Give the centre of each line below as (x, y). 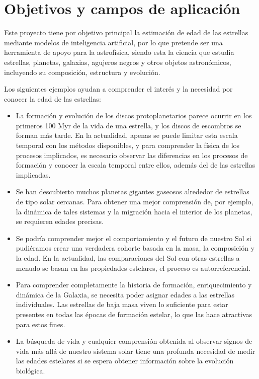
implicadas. (33, 174)
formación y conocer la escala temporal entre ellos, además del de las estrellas (136, 165)
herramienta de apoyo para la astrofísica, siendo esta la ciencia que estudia (119, 52)
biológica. (30, 370)
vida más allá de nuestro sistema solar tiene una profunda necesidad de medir (136, 351)
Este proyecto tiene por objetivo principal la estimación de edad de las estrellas (126, 32)
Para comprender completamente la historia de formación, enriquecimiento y (134, 285)
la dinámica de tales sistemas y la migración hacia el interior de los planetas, (134, 211)
